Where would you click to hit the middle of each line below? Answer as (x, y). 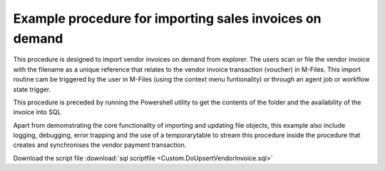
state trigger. (32, 89)
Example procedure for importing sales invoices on (167, 18)
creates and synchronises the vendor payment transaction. (100, 145)
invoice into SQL (37, 112)
